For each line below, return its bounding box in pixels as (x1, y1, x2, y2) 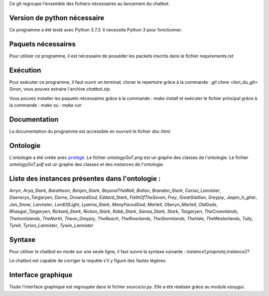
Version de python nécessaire (9, 13, 105, 22)
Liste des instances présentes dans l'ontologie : (9, 174, 161, 183)
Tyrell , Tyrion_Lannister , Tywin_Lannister (9, 222, 94, 228)
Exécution (9, 66, 41, 74)
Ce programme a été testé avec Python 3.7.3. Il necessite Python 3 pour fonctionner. (9, 26, 182, 32)
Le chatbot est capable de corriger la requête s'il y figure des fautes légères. (9, 258, 167, 264)
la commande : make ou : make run (9, 102, 82, 108)
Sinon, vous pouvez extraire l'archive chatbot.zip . (9, 86, 112, 92)
